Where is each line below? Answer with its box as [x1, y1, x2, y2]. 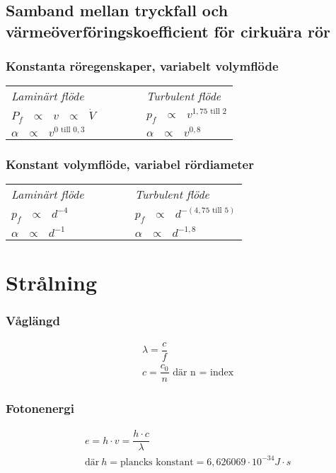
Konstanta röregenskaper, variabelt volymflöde [6, 57, 279, 75]
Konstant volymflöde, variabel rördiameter [6, 156, 254, 173]
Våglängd [6, 311, 60, 329]
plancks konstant [120, 457, 194, 467]
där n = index [173, 367, 234, 378]
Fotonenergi [6, 399, 74, 417]
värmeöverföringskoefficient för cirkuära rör [6, 20, 331, 42]
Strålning [6, 267, 98, 296]
